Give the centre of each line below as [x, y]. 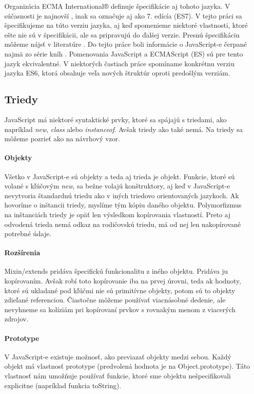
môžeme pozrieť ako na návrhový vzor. [62, 139]
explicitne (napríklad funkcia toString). [63, 385]
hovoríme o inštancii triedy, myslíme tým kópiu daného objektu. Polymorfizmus [123, 205]
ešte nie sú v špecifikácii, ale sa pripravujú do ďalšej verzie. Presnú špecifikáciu [122, 34]
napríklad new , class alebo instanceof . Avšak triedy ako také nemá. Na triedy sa [124, 129]
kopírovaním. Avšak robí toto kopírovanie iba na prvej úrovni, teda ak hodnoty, [123, 281]
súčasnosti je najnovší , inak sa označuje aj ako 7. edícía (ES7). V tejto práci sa [123, 15]
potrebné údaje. [28, 234]
